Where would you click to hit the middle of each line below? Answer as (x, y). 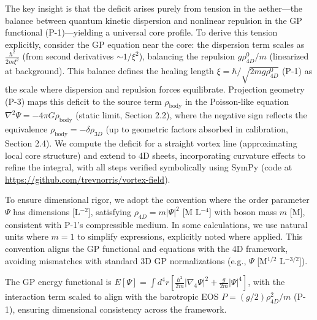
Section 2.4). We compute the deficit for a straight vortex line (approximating (151, 143)
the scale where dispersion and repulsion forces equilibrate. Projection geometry (155, 89)
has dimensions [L (47, 212)
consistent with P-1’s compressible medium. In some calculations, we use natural (156, 224)
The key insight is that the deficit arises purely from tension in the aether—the (154, 8)
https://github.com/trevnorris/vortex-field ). (88, 179)
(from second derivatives (68, 56)
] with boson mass (243, 212)
